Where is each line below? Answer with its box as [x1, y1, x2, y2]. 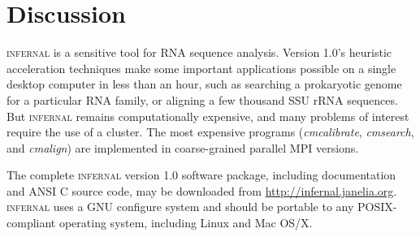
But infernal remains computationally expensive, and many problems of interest [6, 107, 409, 124]
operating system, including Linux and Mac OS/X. [58, 214, 313, 231]
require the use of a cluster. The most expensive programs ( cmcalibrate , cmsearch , [6, 123, 414, 140]
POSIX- [357, 198, 397, 215]
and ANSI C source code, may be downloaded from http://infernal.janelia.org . [6, 182, 397, 199]
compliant [6, 214, 56, 231]
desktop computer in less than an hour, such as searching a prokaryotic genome [6, 75, 402, 93]
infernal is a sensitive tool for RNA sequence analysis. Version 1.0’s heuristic [6, 44, 392, 61]
